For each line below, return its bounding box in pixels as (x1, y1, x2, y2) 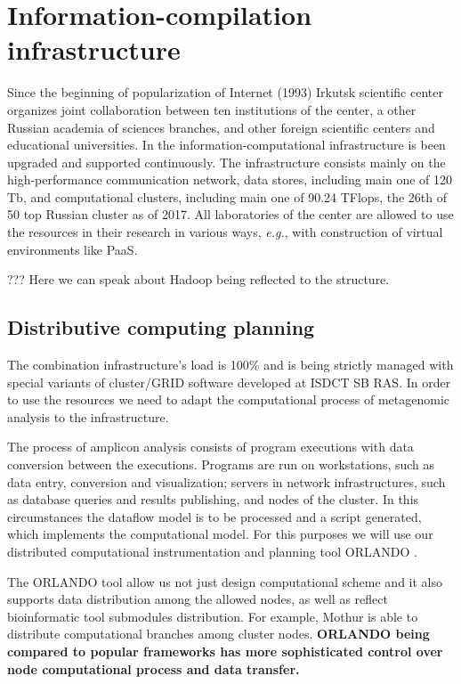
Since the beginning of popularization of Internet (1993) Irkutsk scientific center (7, 83, 443, 102)
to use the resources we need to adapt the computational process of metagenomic (7, 390, 450, 409)
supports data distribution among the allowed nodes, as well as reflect (7, 590, 388, 608)
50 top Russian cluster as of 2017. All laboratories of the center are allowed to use (7, 205, 454, 224)
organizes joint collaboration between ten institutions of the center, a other (7, 100, 417, 118)
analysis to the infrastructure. (7, 407, 169, 426)
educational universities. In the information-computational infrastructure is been (7, 135, 446, 154)
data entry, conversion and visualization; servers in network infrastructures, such (7, 472, 446, 491)
